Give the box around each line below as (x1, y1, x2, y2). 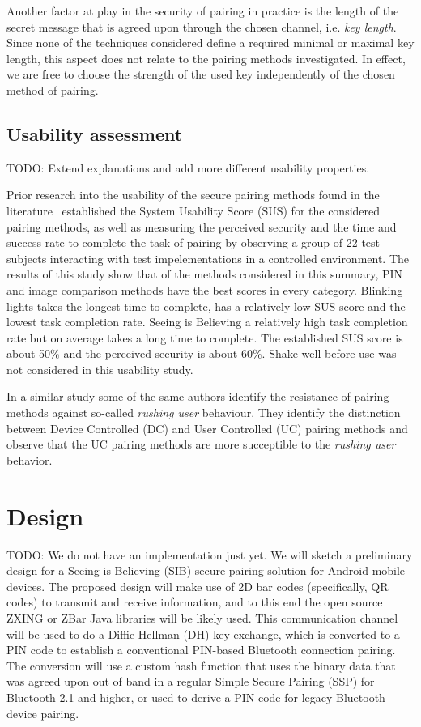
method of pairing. (6, 81, 99, 98)
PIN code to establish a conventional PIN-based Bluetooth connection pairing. (6, 641, 396, 658)
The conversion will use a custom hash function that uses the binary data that (6, 657, 396, 674)
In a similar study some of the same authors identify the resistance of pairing (6, 388, 389, 405)
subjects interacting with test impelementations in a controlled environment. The (6, 249, 410, 266)
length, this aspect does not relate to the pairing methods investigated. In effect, (6, 49, 406, 66)
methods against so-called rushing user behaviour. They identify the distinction (6, 404, 401, 421)
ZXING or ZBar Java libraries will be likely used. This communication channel (6, 609, 398, 626)
